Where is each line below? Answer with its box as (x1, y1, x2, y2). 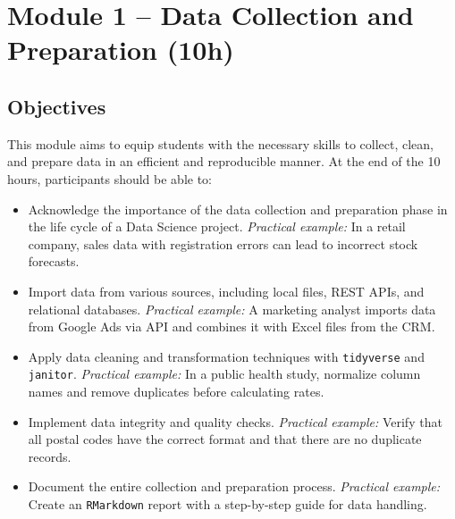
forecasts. (28, 252, 80, 271)
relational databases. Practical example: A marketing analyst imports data (28, 299, 436, 318)
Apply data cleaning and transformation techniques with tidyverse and (28, 347, 425, 365)
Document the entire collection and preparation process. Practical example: (28, 477, 441, 496)
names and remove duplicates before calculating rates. (28, 382, 324, 401)
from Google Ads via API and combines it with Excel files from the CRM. (28, 317, 435, 336)
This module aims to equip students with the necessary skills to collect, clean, (7, 134, 434, 153)
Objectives (7, 92, 106, 120)
